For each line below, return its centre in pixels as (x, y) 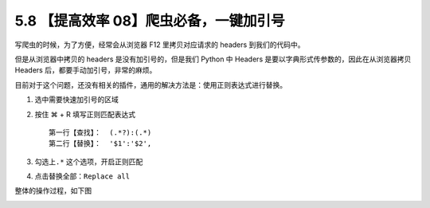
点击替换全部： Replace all (82, 176)
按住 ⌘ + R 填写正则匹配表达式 (85, 114)
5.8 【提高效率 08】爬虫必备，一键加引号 (150, 21)
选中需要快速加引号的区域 (76, 100)
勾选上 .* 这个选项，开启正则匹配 (89, 161)
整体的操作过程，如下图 (53, 190)
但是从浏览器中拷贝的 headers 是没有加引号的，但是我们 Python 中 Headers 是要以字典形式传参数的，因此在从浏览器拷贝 (213, 59)
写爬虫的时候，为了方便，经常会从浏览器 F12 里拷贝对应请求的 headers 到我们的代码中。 (160, 45)
